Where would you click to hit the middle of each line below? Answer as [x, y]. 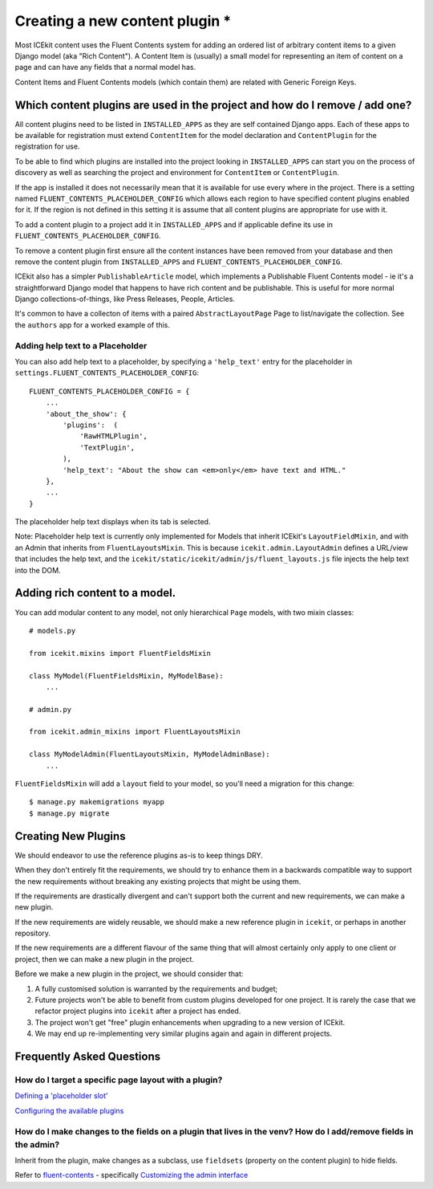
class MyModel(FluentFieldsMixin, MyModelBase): [126, 676]
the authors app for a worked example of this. [93, 324]
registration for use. [47, 147]
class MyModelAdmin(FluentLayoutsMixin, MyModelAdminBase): [150, 754]
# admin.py [51, 709]
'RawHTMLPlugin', [114, 436]
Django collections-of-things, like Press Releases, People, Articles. [125, 299]
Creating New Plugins [70, 836]
